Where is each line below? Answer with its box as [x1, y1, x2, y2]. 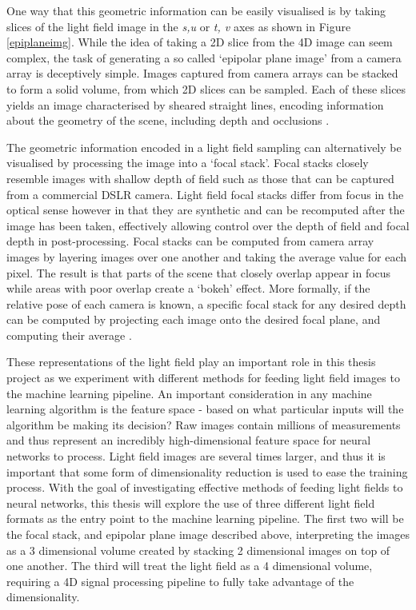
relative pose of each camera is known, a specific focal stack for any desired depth [6, 295, 406, 312]
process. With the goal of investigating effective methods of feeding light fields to [6, 479, 403, 496]
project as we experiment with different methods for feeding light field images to [6, 369, 400, 386]
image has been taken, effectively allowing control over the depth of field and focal [6, 217, 410, 233]
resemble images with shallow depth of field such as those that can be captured [6, 169, 394, 186]
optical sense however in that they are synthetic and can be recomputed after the [6, 201, 405, 218]
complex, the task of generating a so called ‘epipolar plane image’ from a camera [6, 49, 402, 66]
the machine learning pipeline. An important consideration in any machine [6, 385, 372, 401]
